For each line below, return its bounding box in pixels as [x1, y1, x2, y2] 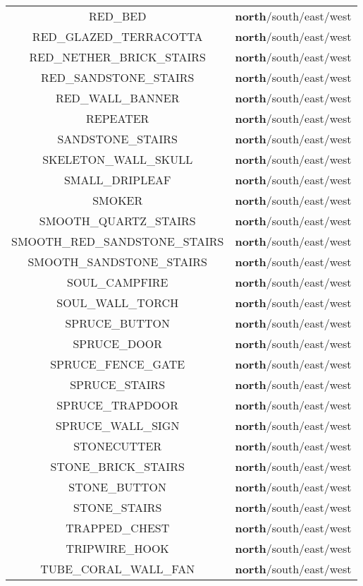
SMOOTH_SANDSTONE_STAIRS [27, 253, 207, 270]
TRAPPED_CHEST [66, 520, 170, 536]
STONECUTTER [73, 438, 162, 454]
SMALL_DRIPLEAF [63, 172, 171, 188]
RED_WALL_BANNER [55, 90, 180, 106]
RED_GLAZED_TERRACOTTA [32, 28, 203, 44]
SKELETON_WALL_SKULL [42, 151, 193, 167]
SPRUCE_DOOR [73, 335, 162, 352]
